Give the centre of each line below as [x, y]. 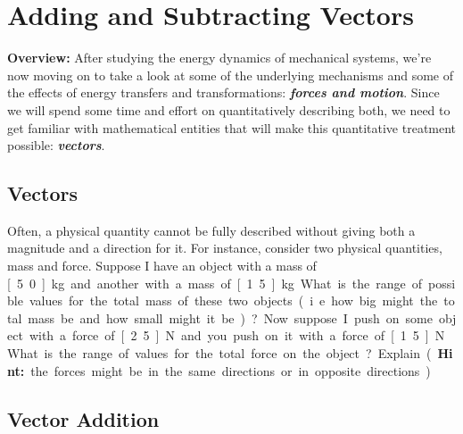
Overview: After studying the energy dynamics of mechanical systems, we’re [219, 58]
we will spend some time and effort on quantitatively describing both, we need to [229, 109]
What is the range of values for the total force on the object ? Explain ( [219, 353]
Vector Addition [83, 418]
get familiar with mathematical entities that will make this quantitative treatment [232, 127]
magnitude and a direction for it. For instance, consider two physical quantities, [225, 248]
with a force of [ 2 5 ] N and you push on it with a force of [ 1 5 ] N [237, 335]
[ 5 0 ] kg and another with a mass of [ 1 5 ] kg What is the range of [215, 283]
